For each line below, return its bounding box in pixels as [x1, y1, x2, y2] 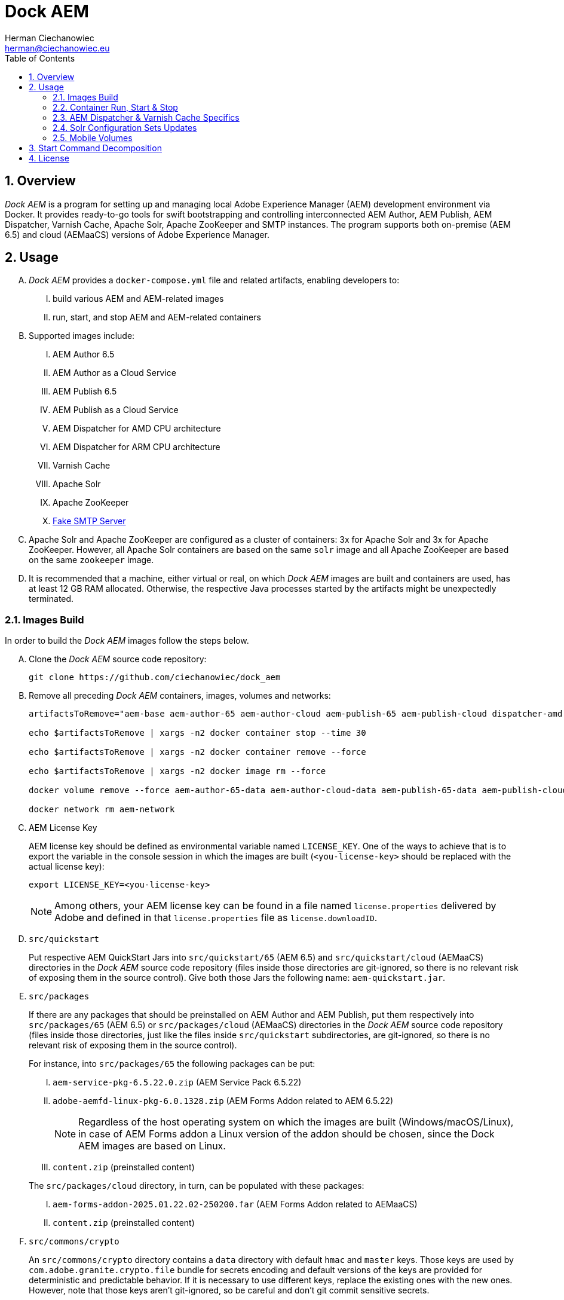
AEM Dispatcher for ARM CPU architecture [53, 442, 220, 452]
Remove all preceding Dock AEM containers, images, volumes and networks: [29, 690, 331, 701]
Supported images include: [29, 331, 135, 341]
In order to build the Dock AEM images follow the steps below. [5, 635, 249, 646]
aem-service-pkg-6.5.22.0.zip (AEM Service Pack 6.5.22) [53, 1077, 302, 1088]
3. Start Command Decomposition [29, 142, 162, 153]
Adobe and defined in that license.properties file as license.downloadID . [54, 911, 378, 924]
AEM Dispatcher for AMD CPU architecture [53, 423, 221, 434]
